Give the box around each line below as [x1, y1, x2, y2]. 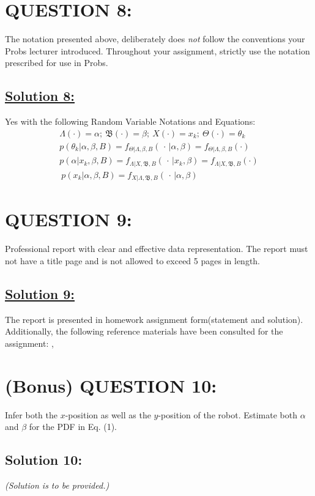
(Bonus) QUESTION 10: [5, 372, 217, 398]
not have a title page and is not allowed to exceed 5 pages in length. [5, 254, 261, 267]
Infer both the [5, 408, 58, 421]
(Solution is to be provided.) [5, 479, 109, 491]
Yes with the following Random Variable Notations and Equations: [5, 115, 256, 128]
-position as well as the [65, 408, 151, 421]
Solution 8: [5, 86, 75, 105]
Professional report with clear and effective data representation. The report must [5, 242, 308, 255]
